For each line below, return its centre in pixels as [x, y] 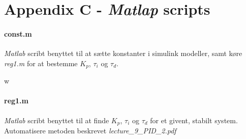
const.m [18, 33]
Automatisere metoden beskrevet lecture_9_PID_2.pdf [90, 131]
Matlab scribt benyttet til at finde [57, 120]
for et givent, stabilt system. [194, 120]
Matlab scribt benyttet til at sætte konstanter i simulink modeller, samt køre [123, 53]
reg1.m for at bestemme [41, 63]
